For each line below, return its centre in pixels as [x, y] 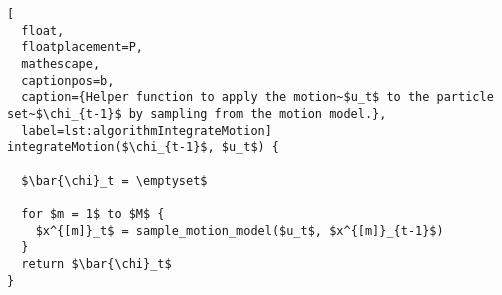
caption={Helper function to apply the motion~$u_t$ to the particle [257, 97]
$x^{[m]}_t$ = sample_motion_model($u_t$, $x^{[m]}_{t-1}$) [239, 230]
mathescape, [61, 63]
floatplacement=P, [82, 47]
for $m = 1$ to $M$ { [93, 213]
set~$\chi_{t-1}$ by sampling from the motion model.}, [197, 113]
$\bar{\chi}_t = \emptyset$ [114, 180]
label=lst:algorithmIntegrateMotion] [146, 130]
